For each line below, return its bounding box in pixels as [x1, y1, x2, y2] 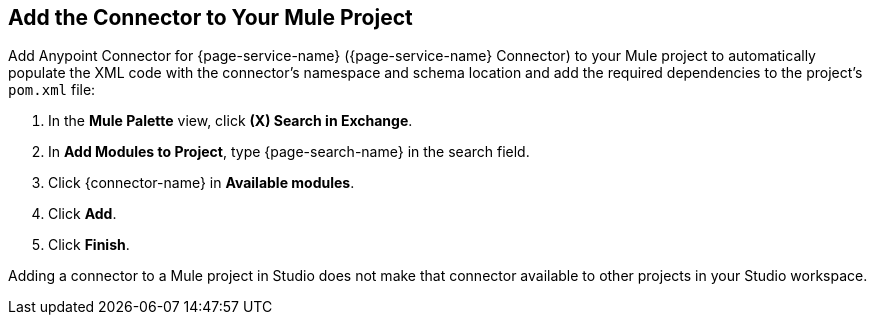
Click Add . [48, 205, 117, 223]
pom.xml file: [8, 81, 96, 99]
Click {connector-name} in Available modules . [48, 174, 355, 192]
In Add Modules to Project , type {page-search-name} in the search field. [48, 143, 530, 161]
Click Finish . [48, 236, 130, 254]
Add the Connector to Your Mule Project [8, 5, 413, 30]
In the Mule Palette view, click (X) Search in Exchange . [48, 112, 413, 130]
